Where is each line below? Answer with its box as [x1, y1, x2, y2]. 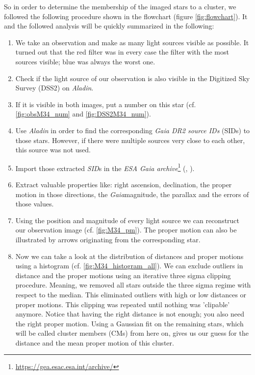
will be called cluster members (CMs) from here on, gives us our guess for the [15, 328, 249, 338]
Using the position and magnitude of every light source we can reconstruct [15, 215, 240, 225]
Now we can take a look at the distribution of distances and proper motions [15, 251, 244, 261]
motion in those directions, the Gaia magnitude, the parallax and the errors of [15, 189, 249, 199]
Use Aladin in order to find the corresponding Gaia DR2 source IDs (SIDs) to [15, 125, 250, 135]
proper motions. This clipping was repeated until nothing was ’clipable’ [15, 299, 230, 309]
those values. [15, 199, 54, 209]
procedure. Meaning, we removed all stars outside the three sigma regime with [15, 280, 251, 290]
